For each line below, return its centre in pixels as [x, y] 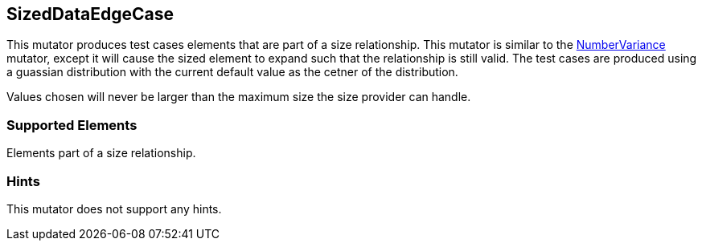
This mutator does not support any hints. [114, 209]
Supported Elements [72, 125]
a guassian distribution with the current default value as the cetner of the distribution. [232, 72]
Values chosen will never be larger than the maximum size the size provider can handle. [239, 97]
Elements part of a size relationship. [101, 153]
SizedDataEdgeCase [90, 14]
